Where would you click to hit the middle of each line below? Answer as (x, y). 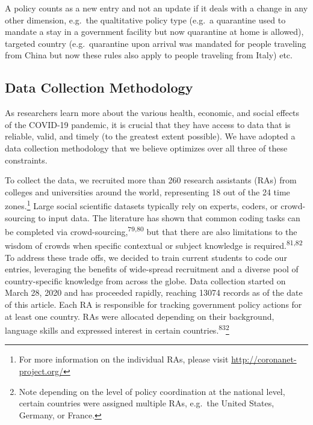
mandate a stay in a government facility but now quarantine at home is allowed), (154, 32)
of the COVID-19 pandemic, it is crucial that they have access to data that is (148, 124)
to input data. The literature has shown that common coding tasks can (169, 217)
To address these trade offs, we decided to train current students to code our (146, 257)
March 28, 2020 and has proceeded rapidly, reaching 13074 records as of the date (154, 292)
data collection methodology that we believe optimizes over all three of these (146, 148)
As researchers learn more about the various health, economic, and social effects (152, 113)
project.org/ (41, 371)
